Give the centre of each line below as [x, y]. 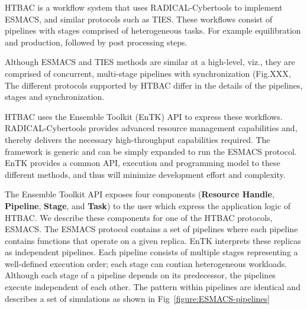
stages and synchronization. [55, 97]
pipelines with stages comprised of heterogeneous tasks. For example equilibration [153, 30]
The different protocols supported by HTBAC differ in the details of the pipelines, [154, 85]
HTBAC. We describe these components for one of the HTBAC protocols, [139, 217]
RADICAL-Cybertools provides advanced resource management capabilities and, [151, 128]
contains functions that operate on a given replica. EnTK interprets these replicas [153, 240]
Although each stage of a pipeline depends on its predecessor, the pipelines [140, 275]
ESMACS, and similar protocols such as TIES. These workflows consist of [139, 19]
